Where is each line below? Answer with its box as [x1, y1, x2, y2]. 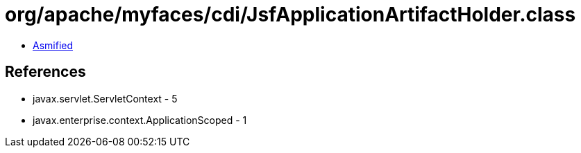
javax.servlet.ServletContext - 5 [33, 92, 178, 105]
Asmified [33, 39, 74, 51]
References [5, 63, 86, 81]
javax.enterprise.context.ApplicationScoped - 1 [33, 114, 247, 126]
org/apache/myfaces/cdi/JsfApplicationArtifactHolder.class [5, 3, 576, 26]
